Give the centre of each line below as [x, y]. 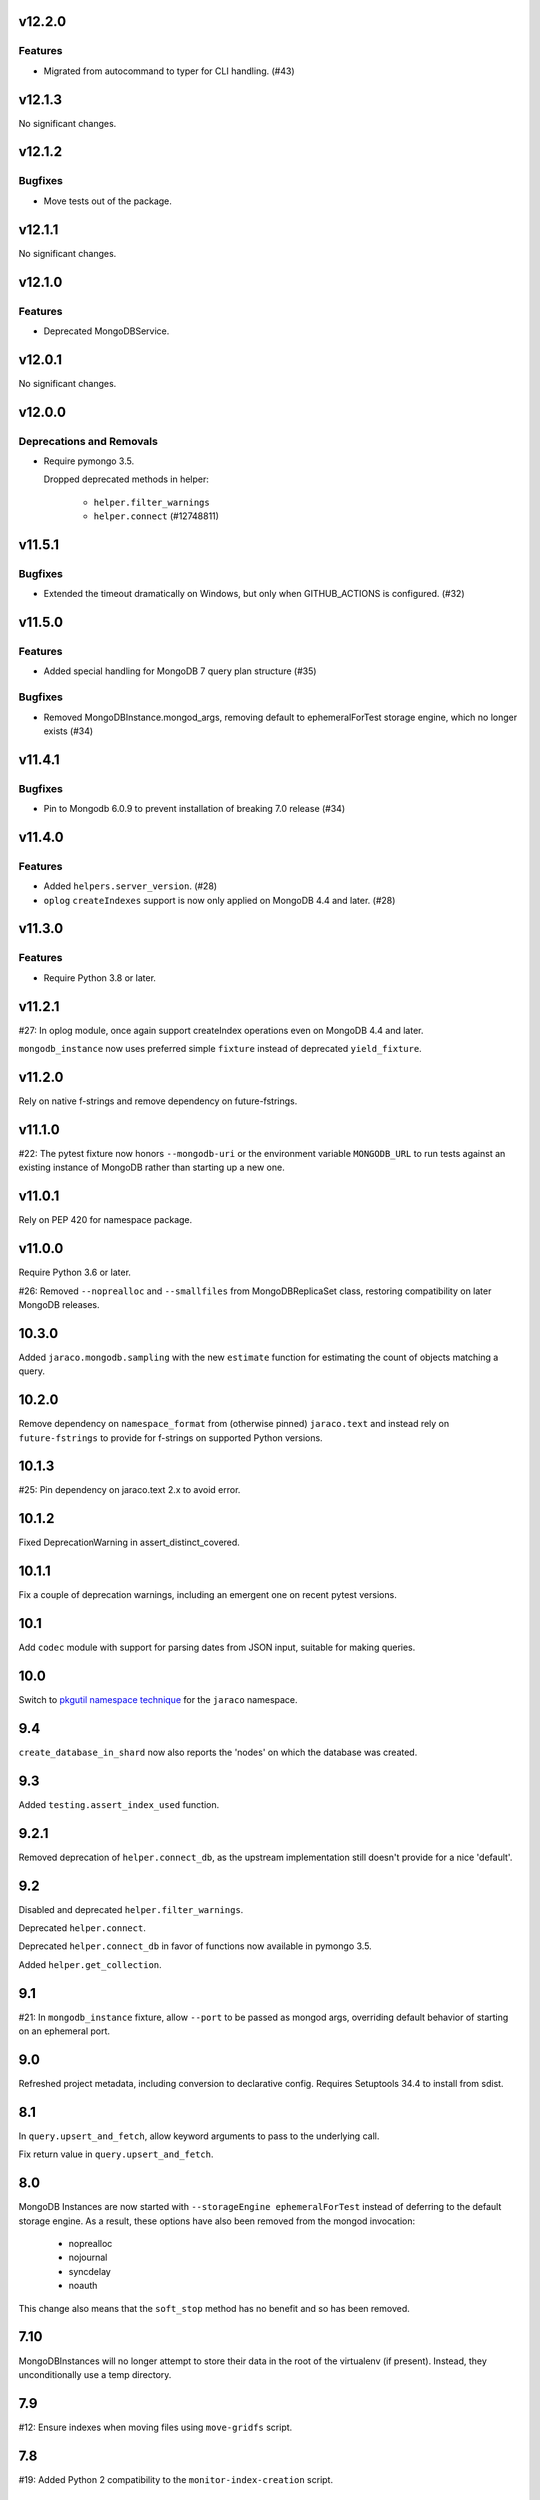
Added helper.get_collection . [90, 1964]
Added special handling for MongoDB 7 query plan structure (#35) [180, 671]
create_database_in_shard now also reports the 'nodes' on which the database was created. [218, 1752]
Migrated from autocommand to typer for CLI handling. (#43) [169, 71]
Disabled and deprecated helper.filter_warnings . [131, 1909]
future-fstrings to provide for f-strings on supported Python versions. [171, 1437]
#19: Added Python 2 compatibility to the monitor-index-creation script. [176, 2479]
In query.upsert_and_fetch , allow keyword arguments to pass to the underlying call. [199, 2136]
